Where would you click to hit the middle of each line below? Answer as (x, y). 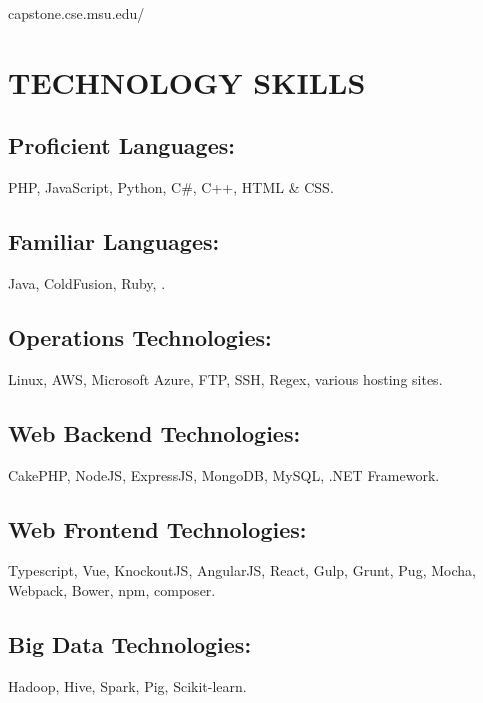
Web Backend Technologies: (154, 432)
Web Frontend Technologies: (157, 528)
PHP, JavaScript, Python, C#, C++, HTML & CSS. (171, 187)
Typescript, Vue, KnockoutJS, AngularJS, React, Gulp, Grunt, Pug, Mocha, (242, 570)
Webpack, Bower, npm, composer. (112, 589)
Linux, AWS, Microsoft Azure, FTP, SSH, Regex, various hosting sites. (225, 378)
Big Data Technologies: (130, 643)
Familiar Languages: (114, 241)
